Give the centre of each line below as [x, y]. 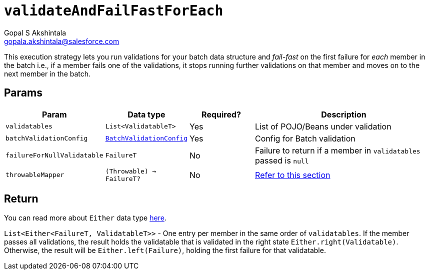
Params [23, 93]
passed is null [282, 160]
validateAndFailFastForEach [114, 11]
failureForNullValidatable [54, 155]
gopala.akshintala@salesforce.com [62, 41]
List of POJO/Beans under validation [323, 126]
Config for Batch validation [305, 138]
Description [344, 114]
